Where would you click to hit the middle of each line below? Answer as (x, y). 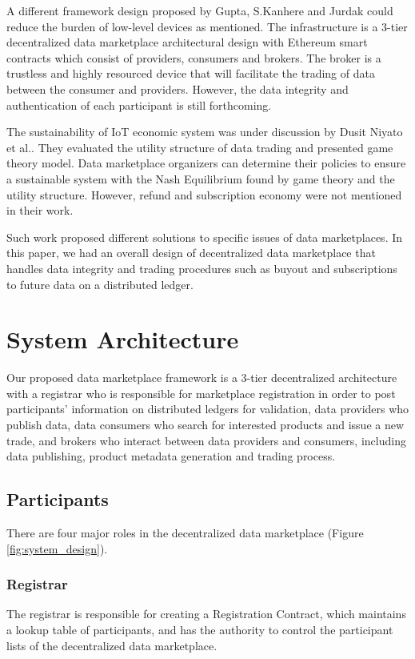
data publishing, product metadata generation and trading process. (171, 456)
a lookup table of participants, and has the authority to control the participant (200, 629)
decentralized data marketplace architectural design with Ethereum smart (187, 42)
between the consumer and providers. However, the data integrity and (178, 88)
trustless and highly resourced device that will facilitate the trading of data (191, 73)
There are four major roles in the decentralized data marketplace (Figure (185, 532)
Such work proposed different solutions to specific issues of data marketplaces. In (205, 237)
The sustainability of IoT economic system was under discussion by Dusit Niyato (205, 132)
